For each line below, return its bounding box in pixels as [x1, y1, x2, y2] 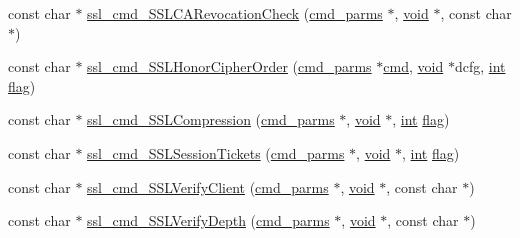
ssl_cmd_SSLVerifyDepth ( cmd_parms [87, 210, 330, 231]
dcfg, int [454, 56, 506, 77]
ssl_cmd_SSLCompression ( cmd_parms [87, 109, 335, 130]
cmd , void [383, 56, 444, 77]
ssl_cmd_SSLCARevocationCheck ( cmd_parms [87, 3, 383, 23]
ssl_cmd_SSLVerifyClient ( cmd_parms [87, 176, 329, 197]
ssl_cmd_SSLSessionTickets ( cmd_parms [87, 142, 345, 163]
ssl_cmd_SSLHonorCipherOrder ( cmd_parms [87, 56, 372, 77]
